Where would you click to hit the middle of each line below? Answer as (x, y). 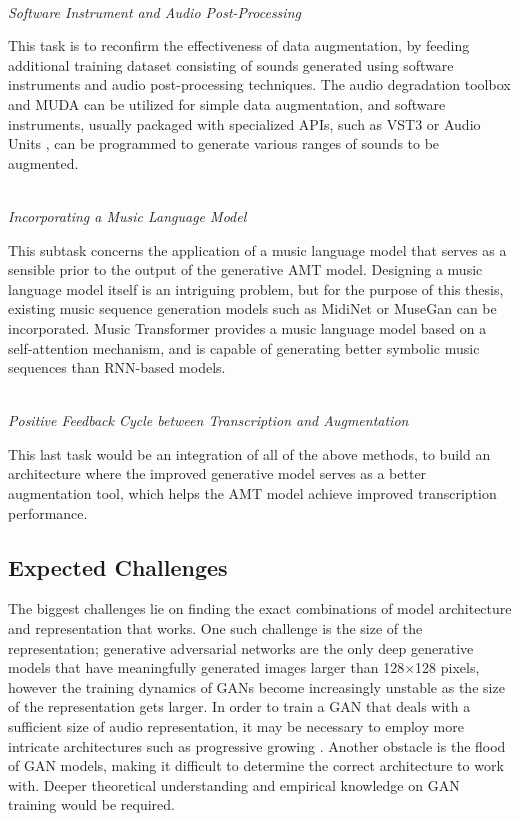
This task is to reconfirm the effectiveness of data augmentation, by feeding (239, 45)
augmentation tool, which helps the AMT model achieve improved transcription (252, 493)
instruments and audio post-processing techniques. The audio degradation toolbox (259, 84)
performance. (48, 512)
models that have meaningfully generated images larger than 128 (206, 667)
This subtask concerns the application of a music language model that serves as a (257, 249)
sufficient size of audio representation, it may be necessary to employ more (236, 726)
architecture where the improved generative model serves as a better (217, 473)
